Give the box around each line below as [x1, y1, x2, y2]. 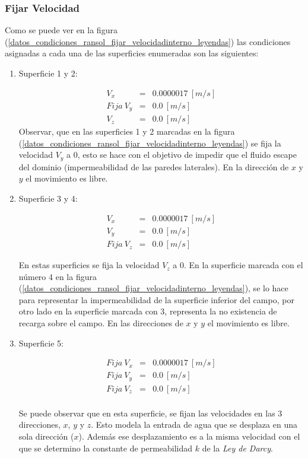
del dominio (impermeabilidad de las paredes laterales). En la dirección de [18, 160, 289, 173]
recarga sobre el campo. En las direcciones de [18, 317, 183, 329]
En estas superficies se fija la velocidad [18, 259, 160, 271]
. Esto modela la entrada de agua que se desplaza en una [91, 418, 297, 431]
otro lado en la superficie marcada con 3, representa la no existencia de [18, 305, 277, 317]
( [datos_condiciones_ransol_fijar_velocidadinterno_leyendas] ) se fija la [18, 136, 281, 149]
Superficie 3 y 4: [18, 192, 78, 204]
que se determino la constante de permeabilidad [18, 441, 193, 454]
